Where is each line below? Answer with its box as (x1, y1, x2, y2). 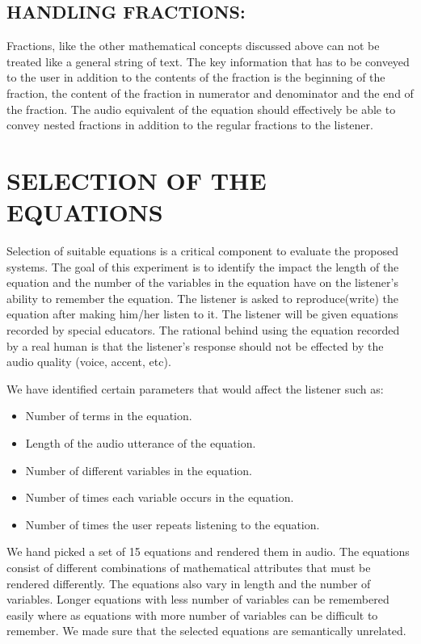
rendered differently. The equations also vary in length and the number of (6, 575, 371, 591)
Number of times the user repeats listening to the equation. (25, 516, 320, 532)
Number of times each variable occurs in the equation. (25, 489, 294, 506)
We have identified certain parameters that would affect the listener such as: (6, 380, 384, 397)
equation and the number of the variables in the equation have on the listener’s (6, 274, 398, 291)
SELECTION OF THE (6, 163, 267, 196)
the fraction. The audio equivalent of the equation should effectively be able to (6, 100, 396, 117)
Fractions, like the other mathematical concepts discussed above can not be (6, 37, 380, 54)
